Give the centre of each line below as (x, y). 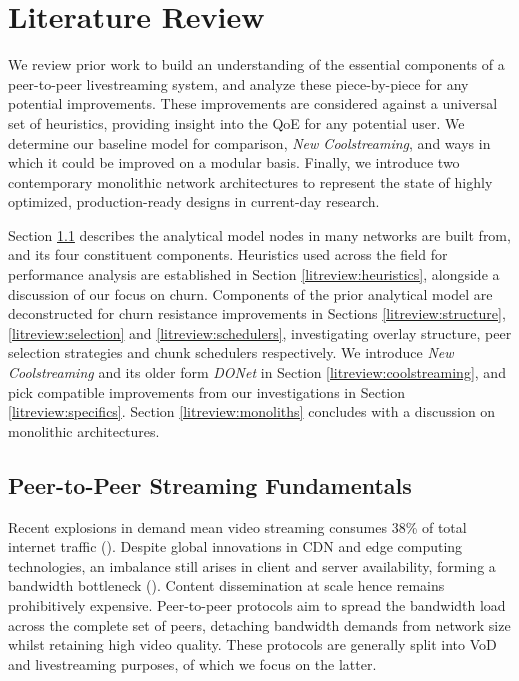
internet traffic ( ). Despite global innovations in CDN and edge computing (235, 546)
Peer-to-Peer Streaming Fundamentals (210, 484)
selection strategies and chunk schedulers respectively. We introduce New (231, 352)
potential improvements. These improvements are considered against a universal (253, 103)
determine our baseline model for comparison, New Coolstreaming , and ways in (249, 142)
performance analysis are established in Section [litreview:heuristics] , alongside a (254, 274)
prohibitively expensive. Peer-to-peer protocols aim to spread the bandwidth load (257, 604)
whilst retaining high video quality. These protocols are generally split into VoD (252, 644)
